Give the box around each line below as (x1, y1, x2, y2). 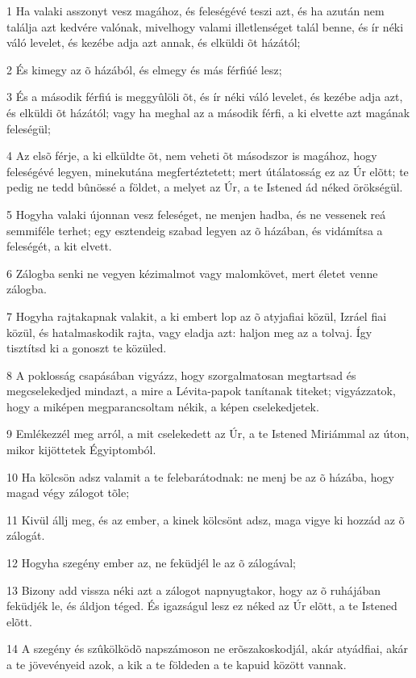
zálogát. (6, 527, 45, 544)
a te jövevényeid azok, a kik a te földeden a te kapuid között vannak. (6, 656, 347, 672)
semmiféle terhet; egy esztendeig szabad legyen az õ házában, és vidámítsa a (6, 221, 383, 238)
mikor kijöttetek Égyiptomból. (6, 441, 156, 458)
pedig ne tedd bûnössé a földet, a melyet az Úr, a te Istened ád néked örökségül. (6, 179, 403, 196)
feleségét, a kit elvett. (6, 238, 112, 255)
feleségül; (6, 120, 51, 137)
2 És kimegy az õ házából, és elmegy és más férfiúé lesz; (6, 61, 282, 78)
